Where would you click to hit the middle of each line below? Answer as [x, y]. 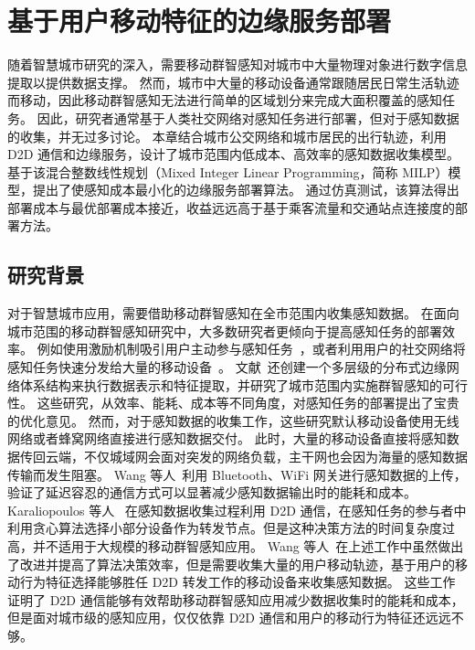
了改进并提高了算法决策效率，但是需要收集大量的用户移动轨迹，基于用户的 [231, 564]
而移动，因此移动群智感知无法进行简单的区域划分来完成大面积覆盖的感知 [225, 100]
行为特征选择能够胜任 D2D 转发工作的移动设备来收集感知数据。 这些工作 [237, 582]
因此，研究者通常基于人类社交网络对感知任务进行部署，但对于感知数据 [248, 117]
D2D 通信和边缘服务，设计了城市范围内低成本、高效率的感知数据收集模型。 [234, 154]
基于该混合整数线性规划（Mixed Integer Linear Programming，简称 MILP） [228, 171]
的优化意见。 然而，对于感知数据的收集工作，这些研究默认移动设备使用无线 [233, 420]
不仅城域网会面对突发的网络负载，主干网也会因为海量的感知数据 [275, 457]
